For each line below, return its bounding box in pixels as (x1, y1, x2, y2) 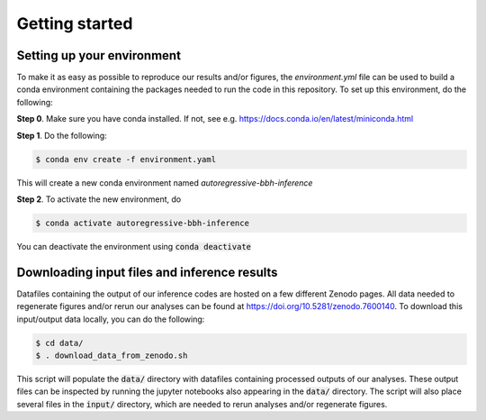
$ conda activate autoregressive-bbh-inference (35, 217, 249, 228)
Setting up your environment (16, 48, 182, 63)
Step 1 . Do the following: (16, 130, 107, 141)
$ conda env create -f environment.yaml (35, 154, 216, 164)
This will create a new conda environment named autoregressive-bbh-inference (16, 177, 313, 188)
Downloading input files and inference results (16, 264, 278, 279)
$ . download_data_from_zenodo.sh (35, 351, 188, 361)
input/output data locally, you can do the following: (16, 314, 205, 324)
